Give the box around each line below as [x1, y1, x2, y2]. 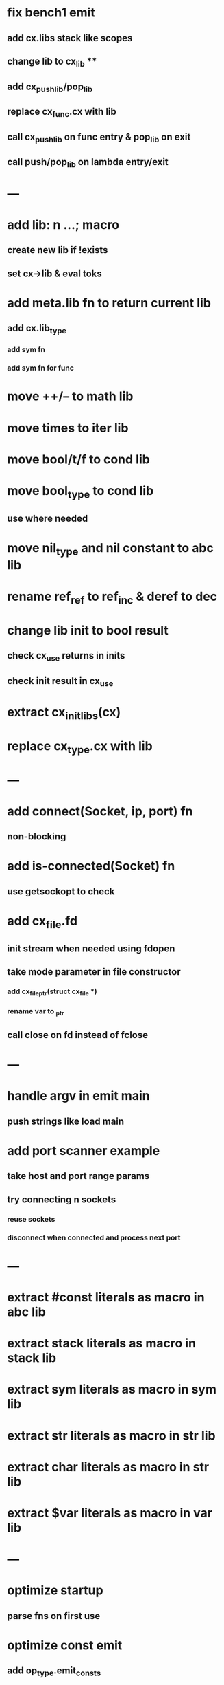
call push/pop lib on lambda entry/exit [7, 156, 169, 170]
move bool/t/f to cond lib [7, 452, 151, 467]
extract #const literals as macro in [7, 1290, 205, 1306]
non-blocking [7, 830, 66, 843]
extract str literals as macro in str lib [7, 1428, 216, 1443]
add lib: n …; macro [7, 217, 120, 232]
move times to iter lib [7, 420, 129, 436]
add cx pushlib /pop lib [7, 80, 92, 94]
